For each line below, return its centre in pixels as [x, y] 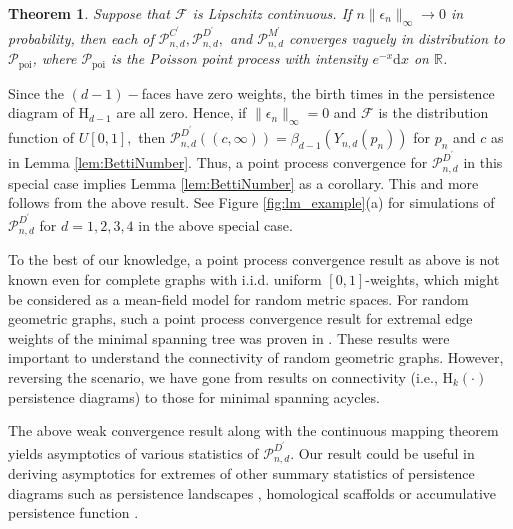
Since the [36, 92]
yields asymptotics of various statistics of [133, 452]
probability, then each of [81, 37]
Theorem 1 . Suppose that [89, 13]
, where [54, 58]
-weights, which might [432, 279]
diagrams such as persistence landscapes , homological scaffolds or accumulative [252, 492]
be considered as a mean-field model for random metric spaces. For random [238, 298]
